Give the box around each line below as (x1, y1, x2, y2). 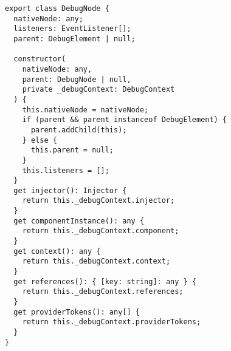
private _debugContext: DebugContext (22, 85, 175, 94)
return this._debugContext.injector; (22, 196, 175, 205)
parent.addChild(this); (30, 125, 127, 134)
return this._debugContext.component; (22, 227, 179, 236)
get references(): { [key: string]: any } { (13, 277, 196, 286)
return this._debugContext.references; (22, 287, 184, 296)
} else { (22, 135, 57, 145)
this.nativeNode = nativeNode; (22, 105, 149, 114)
